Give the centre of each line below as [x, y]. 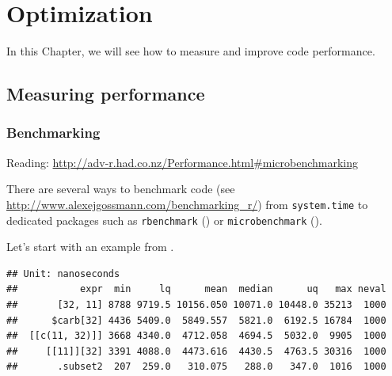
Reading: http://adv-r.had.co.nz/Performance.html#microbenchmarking [182, 162]
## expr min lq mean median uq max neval [196, 289]
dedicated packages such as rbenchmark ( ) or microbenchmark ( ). [164, 220]
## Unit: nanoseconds [63, 273]
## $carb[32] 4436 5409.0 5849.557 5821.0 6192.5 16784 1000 [196, 320]
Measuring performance [106, 94]
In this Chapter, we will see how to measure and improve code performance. [191, 51]
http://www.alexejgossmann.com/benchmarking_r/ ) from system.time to [187, 204]
